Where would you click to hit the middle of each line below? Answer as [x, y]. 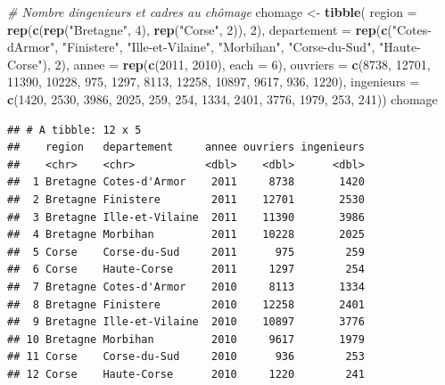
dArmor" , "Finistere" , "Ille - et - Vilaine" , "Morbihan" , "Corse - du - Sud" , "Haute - [214, 47]
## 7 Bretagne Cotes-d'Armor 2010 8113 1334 [186, 287]
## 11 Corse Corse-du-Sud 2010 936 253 [186, 357]
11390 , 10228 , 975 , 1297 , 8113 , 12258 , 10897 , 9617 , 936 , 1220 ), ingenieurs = [214, 82]
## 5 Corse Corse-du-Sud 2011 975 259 [186, 252]
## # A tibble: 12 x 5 [74, 130]
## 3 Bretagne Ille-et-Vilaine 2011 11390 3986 [186, 217]
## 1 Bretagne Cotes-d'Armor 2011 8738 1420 [186, 182]
